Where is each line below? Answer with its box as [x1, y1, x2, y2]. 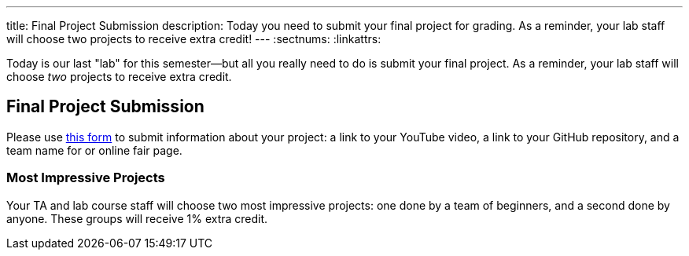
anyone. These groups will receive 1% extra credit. [6, 211, 268, 225]
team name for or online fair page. [6, 143, 182, 157]
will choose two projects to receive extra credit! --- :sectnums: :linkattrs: [6, 32, 381, 46]
